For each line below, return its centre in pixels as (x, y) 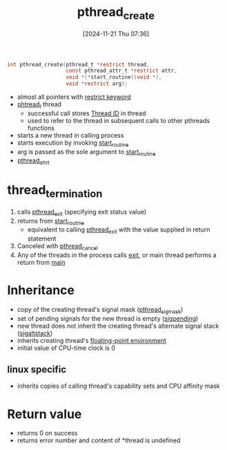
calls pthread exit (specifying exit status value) (82, 213)
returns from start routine (51, 222)
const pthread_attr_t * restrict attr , (121, 71)
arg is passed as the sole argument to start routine (86, 152)
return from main (41, 262)
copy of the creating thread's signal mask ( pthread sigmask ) (100, 310)
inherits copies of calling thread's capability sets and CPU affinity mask (118, 386)
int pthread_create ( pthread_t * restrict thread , (78, 64)
